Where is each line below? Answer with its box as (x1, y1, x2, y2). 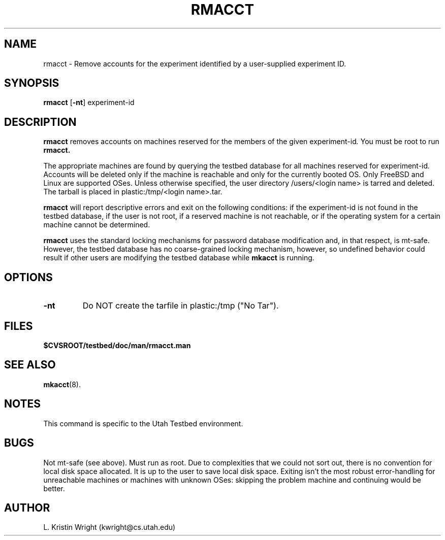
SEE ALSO (4, 358, 56, 372)
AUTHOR (4, 501, 50, 514)
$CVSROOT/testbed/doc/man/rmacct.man (43, 341, 191, 350)
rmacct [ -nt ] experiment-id (43, 98, 135, 107)
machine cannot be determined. (43, 220, 150, 229)
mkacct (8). (43, 380, 81, 389)
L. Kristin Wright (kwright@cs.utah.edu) (43, 523, 176, 532)
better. (43, 484, 65, 493)
